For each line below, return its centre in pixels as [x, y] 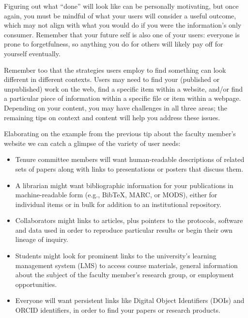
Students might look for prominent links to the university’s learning [116, 256]
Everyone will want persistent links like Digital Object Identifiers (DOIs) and [130, 300]
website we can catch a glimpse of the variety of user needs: [92, 143]
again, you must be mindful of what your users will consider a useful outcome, [120, 15]
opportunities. [36, 284]
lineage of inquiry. [42, 239]
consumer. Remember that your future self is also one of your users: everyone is [122, 34]
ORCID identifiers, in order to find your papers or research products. [118, 310]
